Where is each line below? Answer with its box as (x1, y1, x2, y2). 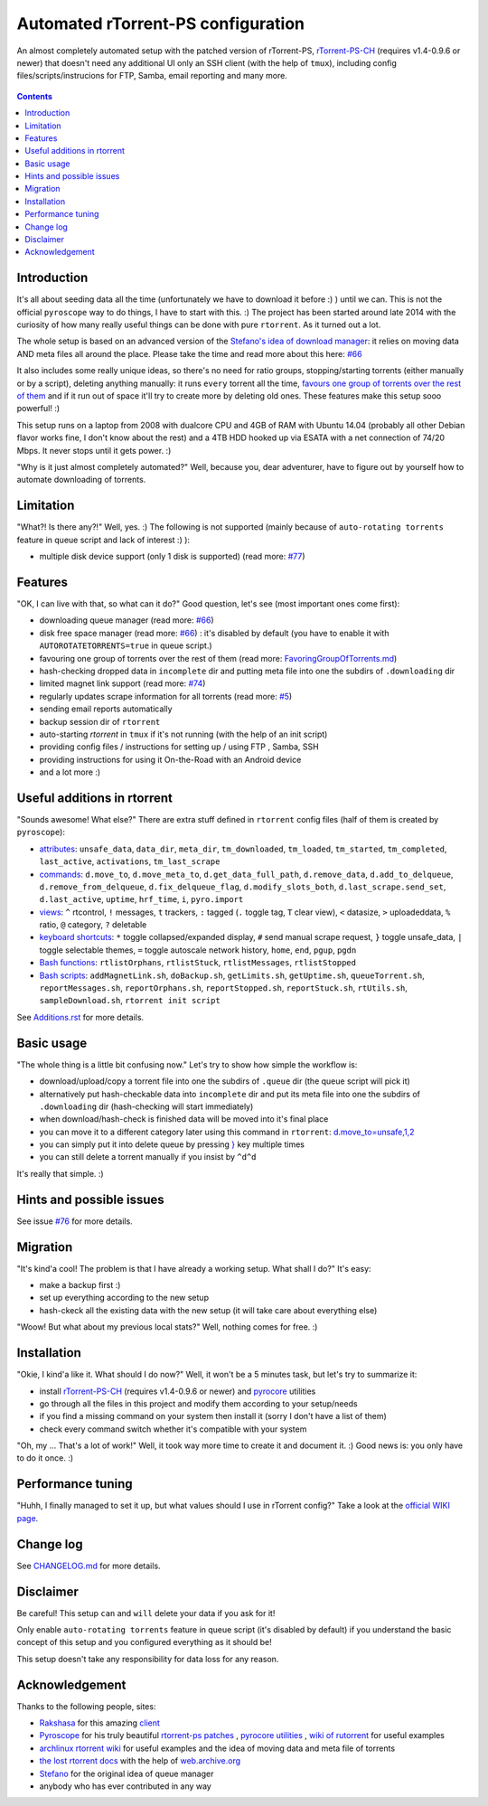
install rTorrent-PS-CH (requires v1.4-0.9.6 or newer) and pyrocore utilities (39, 1386, 316, 1397)
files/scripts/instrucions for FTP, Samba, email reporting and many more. (16, 71, 288, 81)
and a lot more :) (39, 767, 101, 777)
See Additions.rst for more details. (16, 1011, 145, 1022)
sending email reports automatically (39, 703, 173, 714)
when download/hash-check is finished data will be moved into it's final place (39, 1114, 329, 1124)
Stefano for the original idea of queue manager (39, 1768, 214, 1779)
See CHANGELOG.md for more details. (16, 1560, 162, 1571)
